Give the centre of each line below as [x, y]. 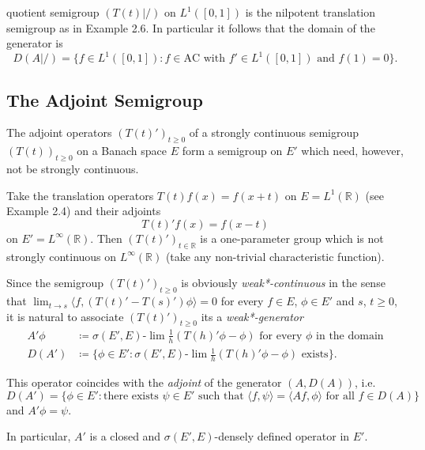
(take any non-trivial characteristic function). [275, 256]
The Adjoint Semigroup [105, 99]
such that [221, 396]
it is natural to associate [65, 316]
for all [340, 396]
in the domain [350, 336]
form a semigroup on [232, 151]
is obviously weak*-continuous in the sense [283, 283]
